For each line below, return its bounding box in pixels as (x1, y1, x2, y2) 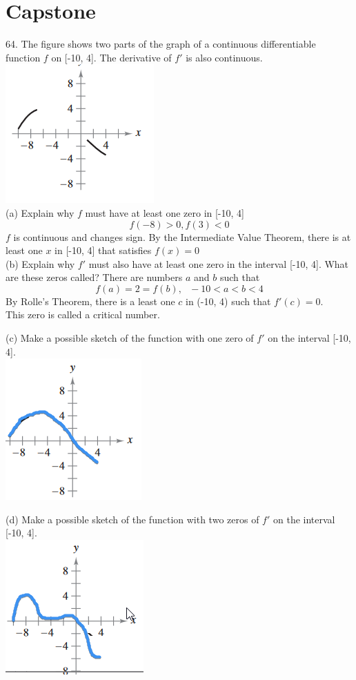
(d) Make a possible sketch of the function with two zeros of (6, 512, 259, 526)
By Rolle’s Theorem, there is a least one (6, 293, 175, 308)
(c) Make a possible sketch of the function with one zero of (6, 331, 254, 345)
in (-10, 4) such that (186, 293, 271, 308)
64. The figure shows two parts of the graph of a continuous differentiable (6, 37, 316, 51)
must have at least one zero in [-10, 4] (85, 205, 244, 220)
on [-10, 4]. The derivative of (51, 50, 172, 64)
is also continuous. (186, 50, 263, 64)
